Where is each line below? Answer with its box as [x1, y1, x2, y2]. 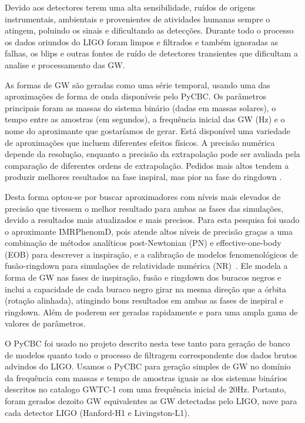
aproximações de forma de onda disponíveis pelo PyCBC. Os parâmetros [5, 90, 267, 102]
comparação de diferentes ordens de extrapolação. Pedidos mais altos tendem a [5, 159, 289, 171]
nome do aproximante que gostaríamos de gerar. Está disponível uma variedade [5, 124, 291, 136]
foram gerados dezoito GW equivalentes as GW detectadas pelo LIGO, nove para [5, 395, 297, 407]
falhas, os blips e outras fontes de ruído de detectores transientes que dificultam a [5, 47, 298, 59]
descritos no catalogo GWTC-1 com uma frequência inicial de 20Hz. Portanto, [5, 383, 286, 395]
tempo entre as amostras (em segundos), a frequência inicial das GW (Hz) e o [5, 113, 285, 125]
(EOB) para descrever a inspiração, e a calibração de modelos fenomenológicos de [5, 248, 299, 260]
